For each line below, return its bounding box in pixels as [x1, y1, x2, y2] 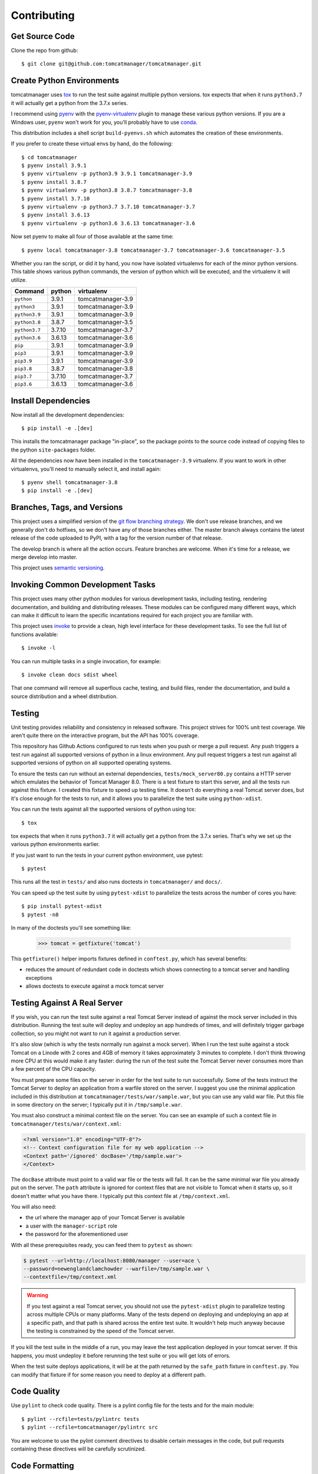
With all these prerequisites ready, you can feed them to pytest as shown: [11, 1241, 193, 1248]
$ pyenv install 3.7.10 [21, 195, 90, 202]
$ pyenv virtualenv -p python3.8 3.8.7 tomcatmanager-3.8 [21, 187, 193, 194]
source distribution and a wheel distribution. [11, 693, 118, 700]
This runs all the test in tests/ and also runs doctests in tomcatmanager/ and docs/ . [11, 879, 223, 886]
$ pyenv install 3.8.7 [21, 179, 87, 185]
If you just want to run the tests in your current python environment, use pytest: [11, 851, 203, 858]
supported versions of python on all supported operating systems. [11, 759, 172, 766]
